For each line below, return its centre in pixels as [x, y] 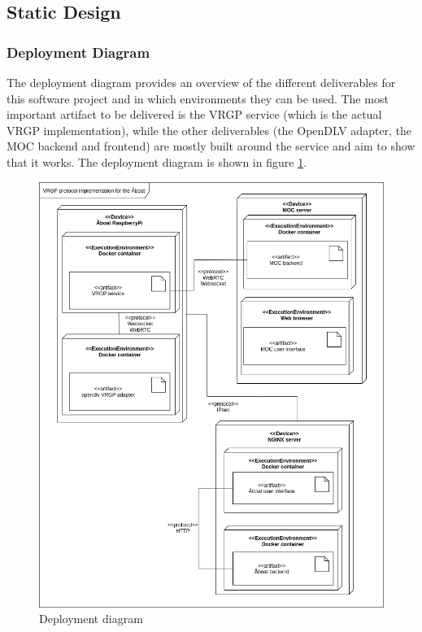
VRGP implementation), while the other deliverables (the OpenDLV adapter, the [209, 130]
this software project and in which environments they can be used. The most [198, 98]
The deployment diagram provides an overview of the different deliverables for [201, 82]
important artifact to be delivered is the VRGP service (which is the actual [194, 114]
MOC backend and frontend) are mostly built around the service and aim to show [211, 146]
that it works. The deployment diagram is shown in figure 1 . [157, 161]
